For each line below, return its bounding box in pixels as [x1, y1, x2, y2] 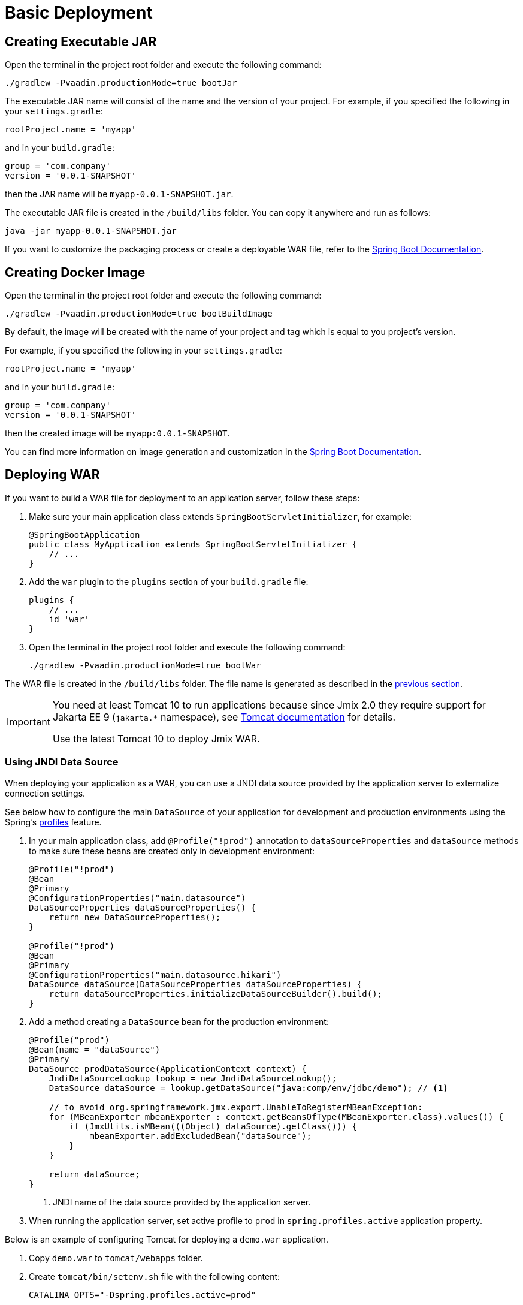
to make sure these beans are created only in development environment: [29, 845, 315, 856]
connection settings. [5, 788, 86, 798]
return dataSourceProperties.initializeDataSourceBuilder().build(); [49, 988, 383, 999]
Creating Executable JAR [5, 34, 157, 49]
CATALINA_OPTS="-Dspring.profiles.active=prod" [29, 1289, 256, 1300]
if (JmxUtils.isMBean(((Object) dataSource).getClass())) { [69, 1121, 357, 1131]
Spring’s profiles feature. [5, 816, 102, 827]
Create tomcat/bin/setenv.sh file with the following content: [29, 1271, 280, 1282]
